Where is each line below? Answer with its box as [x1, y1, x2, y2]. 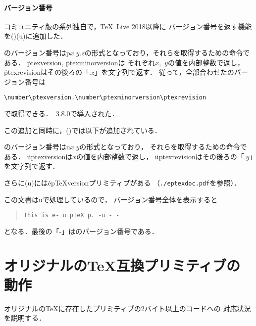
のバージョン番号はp [4, 47, 70, 57]
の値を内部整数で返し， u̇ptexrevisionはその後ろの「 [76, 151, 244, 161]
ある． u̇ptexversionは [4, 151, 73, 161]
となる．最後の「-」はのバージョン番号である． [4, 226, 158, 236]
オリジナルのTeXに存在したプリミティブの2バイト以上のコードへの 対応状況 [4, 303, 251, 313]
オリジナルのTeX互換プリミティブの [4, 255, 241, 275]
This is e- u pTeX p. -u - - [23, 212, 120, 219]
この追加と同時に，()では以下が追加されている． [4, 125, 161, 135]
